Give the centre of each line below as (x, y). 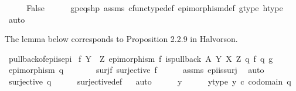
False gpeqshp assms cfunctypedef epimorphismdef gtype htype (155, 8)
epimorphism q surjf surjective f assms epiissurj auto (136, 70)
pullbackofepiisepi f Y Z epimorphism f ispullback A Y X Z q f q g (141, 58)
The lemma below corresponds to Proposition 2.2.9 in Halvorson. (121, 39)
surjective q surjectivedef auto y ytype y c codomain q (150, 81)
